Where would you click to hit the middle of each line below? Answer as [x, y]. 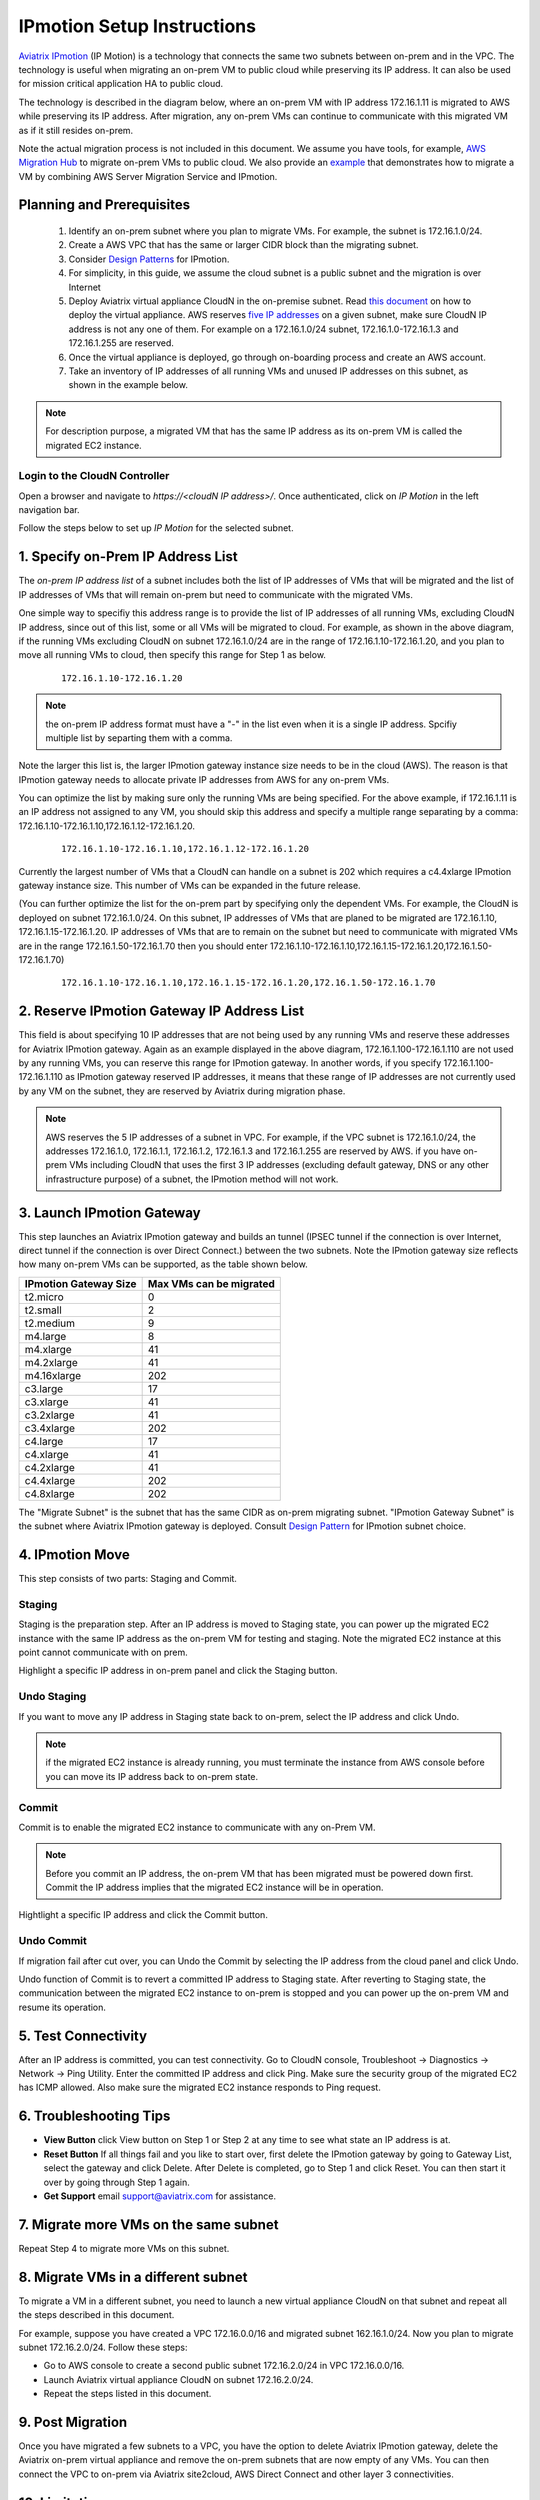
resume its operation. [62, 2007]
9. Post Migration [73, 2421]
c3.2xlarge [49, 1415]
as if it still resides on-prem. [76, 130]
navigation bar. [49, 510]
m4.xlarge [48, 1349]
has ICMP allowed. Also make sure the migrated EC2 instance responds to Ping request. [200, 2087]
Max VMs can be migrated [211, 1283]
